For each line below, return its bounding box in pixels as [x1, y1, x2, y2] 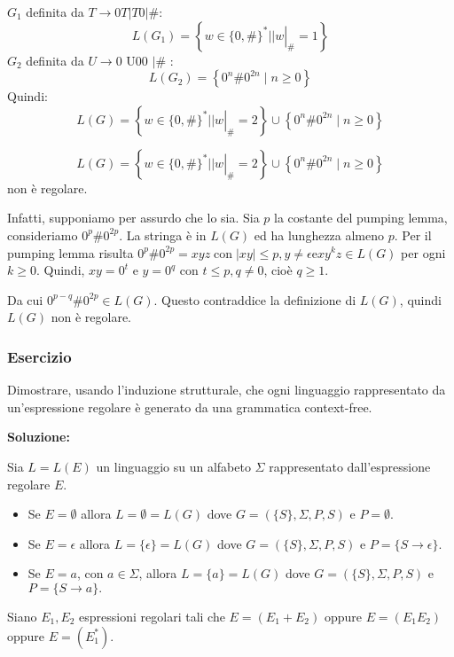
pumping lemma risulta [7, 243, 134, 262]
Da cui [7, 290, 43, 309]
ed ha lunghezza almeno [254, 225, 385, 244]
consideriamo [7, 225, 78, 244]
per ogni [401, 243, 446, 262]
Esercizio [7, 345, 72, 367]
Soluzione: [7, 427, 70, 446]
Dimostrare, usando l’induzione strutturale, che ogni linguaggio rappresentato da [7, 380, 446, 399]
